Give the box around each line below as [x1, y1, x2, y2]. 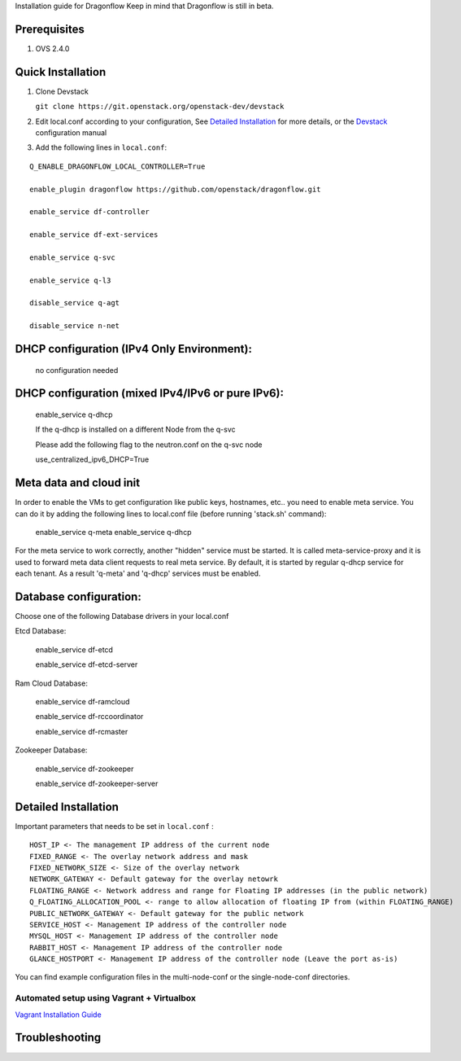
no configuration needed [35, 365, 119, 375]
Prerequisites [15, 22, 85, 36]
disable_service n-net [29, 322, 120, 331]
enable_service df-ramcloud [35, 696, 130, 706]
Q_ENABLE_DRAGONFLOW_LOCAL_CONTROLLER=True [29, 161, 206, 171]
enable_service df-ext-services [29, 230, 159, 239]
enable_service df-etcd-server [35, 660, 138, 669]
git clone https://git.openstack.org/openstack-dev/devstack [35, 102, 285, 112]
